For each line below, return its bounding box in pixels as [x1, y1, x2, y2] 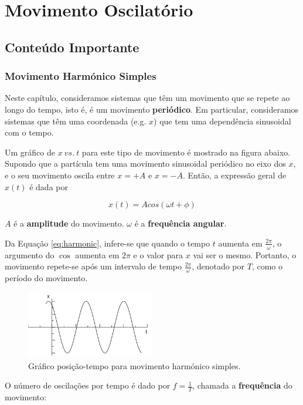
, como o [251, 260, 282, 272]
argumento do [5, 248, 55, 261]
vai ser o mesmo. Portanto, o [193, 248, 297, 261]
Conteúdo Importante [5, 38, 139, 56]
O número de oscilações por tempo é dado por [5, 379, 171, 392]
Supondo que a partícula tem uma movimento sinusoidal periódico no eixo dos [5, 157, 286, 170]
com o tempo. [5, 126, 54, 139]
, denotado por [192, 260, 245, 272]
